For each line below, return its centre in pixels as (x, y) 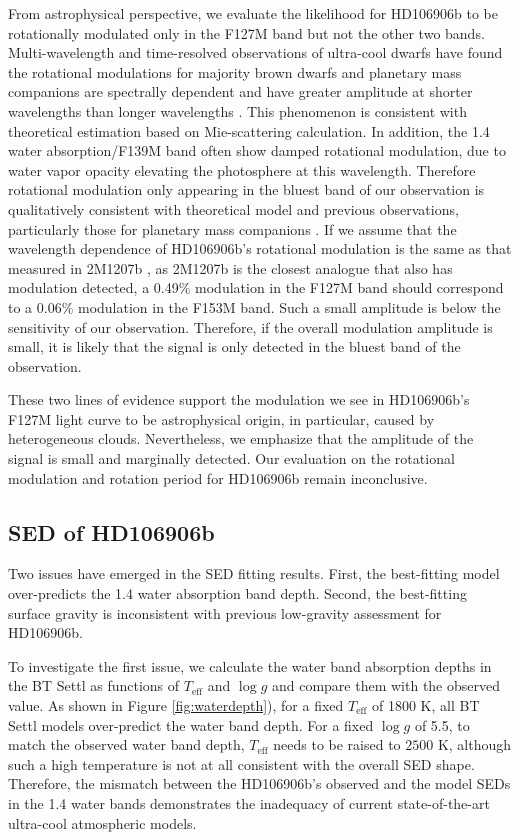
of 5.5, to (442, 724)
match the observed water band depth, (126, 744)
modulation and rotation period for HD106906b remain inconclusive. (218, 477)
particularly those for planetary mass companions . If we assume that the (232, 228)
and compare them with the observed (386, 685)
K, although (474, 744)
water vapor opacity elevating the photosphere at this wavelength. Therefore (242, 169)
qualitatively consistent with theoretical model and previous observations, (233, 208)
